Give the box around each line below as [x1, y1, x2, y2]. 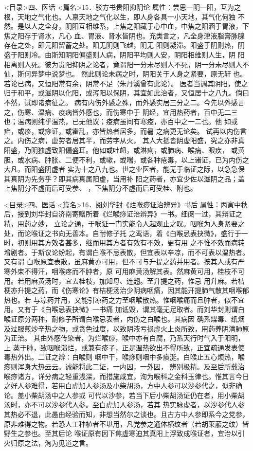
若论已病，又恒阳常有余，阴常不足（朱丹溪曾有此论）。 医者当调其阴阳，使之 [4, 78, 248, 88]
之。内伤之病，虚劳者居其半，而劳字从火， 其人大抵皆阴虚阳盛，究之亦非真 [4, 135, 245, 145]
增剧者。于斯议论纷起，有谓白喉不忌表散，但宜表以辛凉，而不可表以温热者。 [4, 247, 249, 257]
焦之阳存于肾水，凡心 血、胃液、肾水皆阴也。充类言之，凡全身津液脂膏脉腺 [4, 30, 245, 40]
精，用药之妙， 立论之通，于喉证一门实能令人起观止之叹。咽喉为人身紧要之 [4, 218, 245, 229]
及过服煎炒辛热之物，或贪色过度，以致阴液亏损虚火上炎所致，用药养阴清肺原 [4, 323, 249, 333]
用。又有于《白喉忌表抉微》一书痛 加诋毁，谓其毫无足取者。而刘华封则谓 [4, 304, 238, 314]
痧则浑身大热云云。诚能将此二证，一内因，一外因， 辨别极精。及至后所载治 [4, 361, 245, 371]
